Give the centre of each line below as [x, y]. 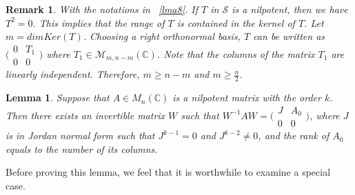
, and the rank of [294, 135]
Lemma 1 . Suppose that [58, 97]
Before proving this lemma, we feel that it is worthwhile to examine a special [168, 172]
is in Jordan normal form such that [80, 135]
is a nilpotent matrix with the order [247, 97]
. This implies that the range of [99, 22]
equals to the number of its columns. [82, 148]
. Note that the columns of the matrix [236, 54]
